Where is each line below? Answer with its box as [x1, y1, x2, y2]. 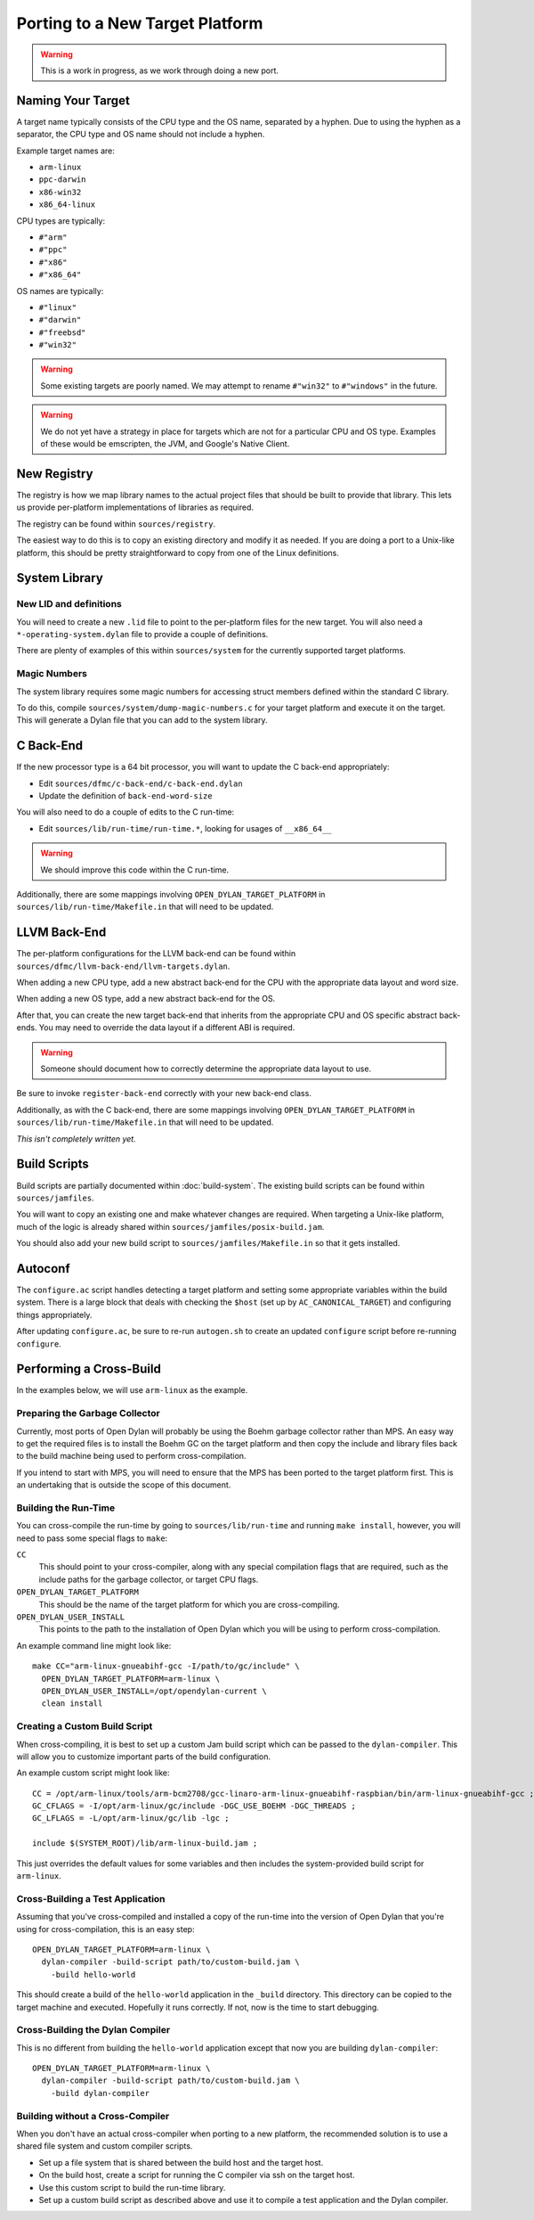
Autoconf [16, 1261, 70, 1276]
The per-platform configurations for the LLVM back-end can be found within [16, 948, 296, 959]
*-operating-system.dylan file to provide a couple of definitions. [16, 629, 269, 640]
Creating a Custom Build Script [16, 1720, 153, 1733]
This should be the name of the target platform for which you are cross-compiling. [38, 1599, 340, 1610]
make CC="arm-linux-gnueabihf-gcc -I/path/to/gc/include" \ [32, 1661, 300, 1671]
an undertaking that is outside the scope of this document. [16, 1479, 231, 1490]
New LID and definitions [16, 598, 122, 610]
